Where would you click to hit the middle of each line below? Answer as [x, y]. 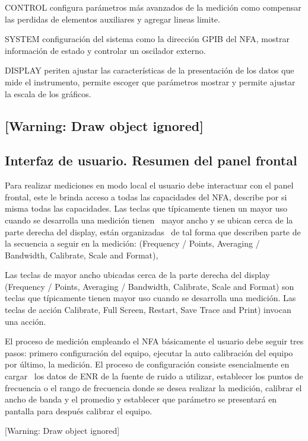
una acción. [26, 321]
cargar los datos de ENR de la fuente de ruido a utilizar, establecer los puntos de [154, 376]
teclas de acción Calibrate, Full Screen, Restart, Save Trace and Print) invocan [148, 310]
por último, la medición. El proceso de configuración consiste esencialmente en [147, 364]
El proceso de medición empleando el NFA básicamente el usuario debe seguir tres [154, 341]
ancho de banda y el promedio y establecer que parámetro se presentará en [141, 399]
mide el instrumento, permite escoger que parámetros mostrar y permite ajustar [150, 82]
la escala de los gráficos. [48, 93]
